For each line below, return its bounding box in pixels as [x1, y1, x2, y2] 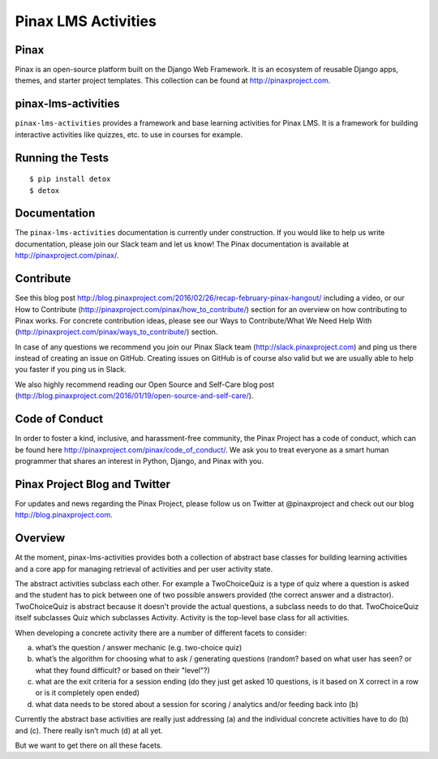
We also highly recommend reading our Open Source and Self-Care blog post [15, 379, 275, 389]
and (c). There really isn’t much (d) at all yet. [15, 726, 163, 735]
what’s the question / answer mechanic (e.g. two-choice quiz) [35, 642, 243, 652]
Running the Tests [15, 151, 109, 165]
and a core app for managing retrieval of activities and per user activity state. [15, 564, 273, 573]
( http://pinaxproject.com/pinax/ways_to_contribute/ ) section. [15, 327, 218, 337]
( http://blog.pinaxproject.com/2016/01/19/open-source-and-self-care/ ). [15, 391, 254, 401]
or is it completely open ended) [35, 688, 140, 697]
